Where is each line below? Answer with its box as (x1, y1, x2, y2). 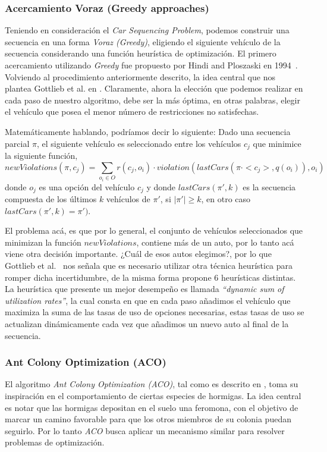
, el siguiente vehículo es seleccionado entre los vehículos (36, 137, 241, 149)
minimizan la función (5, 236, 81, 248)
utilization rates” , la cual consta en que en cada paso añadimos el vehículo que (5, 294, 291, 306)
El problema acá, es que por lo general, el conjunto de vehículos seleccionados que (5, 224, 303, 237)
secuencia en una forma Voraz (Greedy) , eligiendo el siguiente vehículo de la (5, 35, 281, 48)
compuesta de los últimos (5, 193, 97, 205)
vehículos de (106, 193, 150, 205)
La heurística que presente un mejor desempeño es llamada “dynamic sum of (5, 282, 284, 295)
